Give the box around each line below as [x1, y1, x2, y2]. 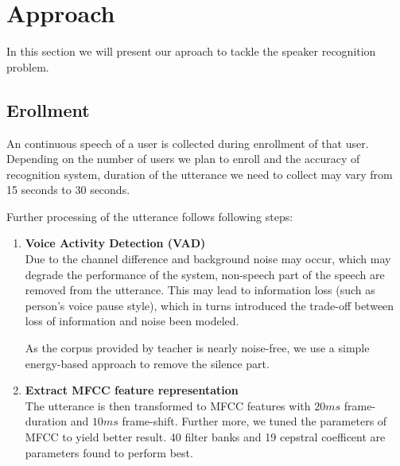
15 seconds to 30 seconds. [6, 181, 130, 198]
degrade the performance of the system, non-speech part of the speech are [25, 266, 385, 282]
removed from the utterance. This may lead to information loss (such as [25, 282, 375, 298]
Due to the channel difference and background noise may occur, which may [25, 250, 391, 267]
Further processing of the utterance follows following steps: [6, 208, 293, 224]
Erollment [6, 97, 90, 122]
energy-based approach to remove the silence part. [25, 355, 270, 371]
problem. [6, 58, 49, 75]
